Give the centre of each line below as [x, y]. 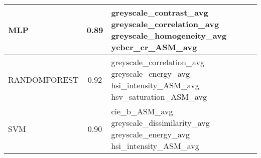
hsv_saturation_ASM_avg [159, 97]
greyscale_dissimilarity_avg [160, 123]
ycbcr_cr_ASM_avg [154, 47]
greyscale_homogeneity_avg [169, 35]
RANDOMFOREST [43, 79]
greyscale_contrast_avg [160, 12]
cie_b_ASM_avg [142, 111]
